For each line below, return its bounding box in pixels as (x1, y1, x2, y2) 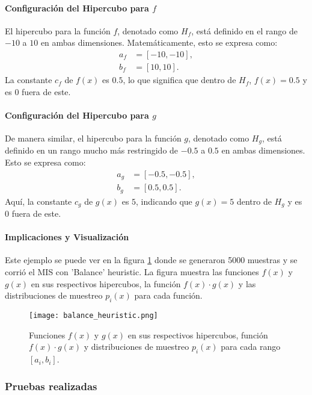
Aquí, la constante (5, 194, 72, 207)
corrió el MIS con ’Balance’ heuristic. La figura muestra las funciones (5, 266, 259, 278)
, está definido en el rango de (191, 24, 298, 37)
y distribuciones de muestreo (84, 340, 189, 353)
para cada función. (134, 289, 203, 302)
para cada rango (221, 340, 281, 353)
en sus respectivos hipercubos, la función (31, 277, 181, 290)
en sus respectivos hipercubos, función (127, 328, 268, 341)
